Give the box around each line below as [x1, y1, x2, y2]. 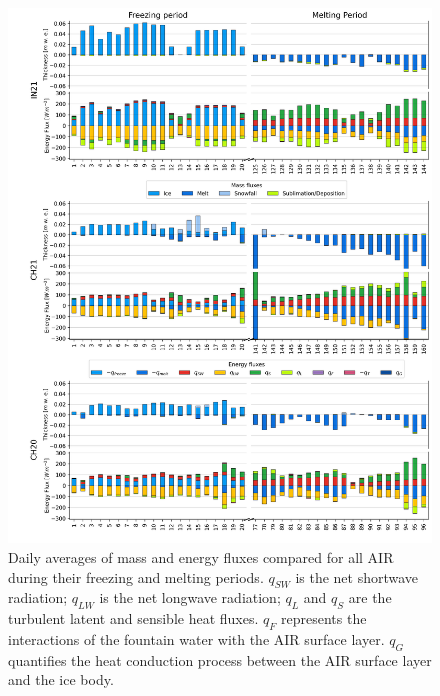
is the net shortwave [295, 566, 419, 587]
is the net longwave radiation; [99, 587, 281, 608]
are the [348, 587, 392, 608]
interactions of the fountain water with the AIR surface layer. [8, 628, 385, 649]
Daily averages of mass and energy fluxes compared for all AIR [8, 546, 394, 567]
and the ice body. [8, 669, 114, 690]
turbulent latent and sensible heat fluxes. [8, 608, 259, 629]
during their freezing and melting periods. [8, 566, 264, 587]
